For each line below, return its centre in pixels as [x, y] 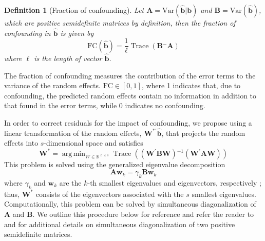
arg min [73, 154]
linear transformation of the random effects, [73, 133]
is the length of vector [68, 58]
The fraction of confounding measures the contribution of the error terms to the [130, 75]
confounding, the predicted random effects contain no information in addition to [130, 95]
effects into [21, 143]
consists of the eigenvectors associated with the [110, 194]
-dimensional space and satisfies [93, 143]
